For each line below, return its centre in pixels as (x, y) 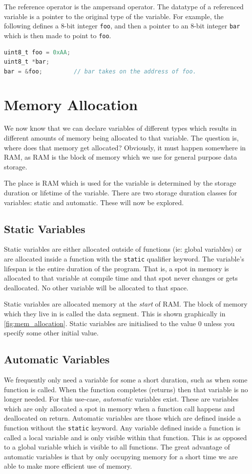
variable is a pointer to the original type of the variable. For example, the (114, 16)
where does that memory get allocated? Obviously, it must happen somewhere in (125, 147)
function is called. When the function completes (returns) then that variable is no (126, 389)
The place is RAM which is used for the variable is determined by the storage (120, 183)
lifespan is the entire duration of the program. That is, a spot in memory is (116, 268)
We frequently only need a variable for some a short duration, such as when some (126, 379)
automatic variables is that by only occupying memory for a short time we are (121, 456)
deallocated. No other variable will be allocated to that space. (96, 287)
